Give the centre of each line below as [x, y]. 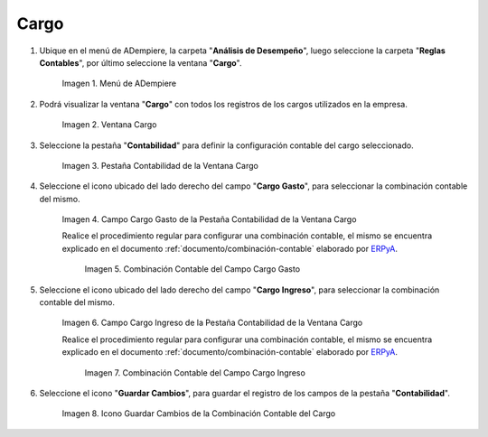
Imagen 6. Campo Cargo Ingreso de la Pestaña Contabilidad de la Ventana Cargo [212, 323]
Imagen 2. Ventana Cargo [109, 125]
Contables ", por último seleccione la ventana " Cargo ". [141, 62]
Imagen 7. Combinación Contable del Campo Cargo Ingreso [195, 372]
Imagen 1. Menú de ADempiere [119, 84]
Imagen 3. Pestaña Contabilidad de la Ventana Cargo [160, 165]
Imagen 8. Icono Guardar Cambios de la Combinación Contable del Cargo [199, 414]
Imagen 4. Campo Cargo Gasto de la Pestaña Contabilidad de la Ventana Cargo [209, 219]
